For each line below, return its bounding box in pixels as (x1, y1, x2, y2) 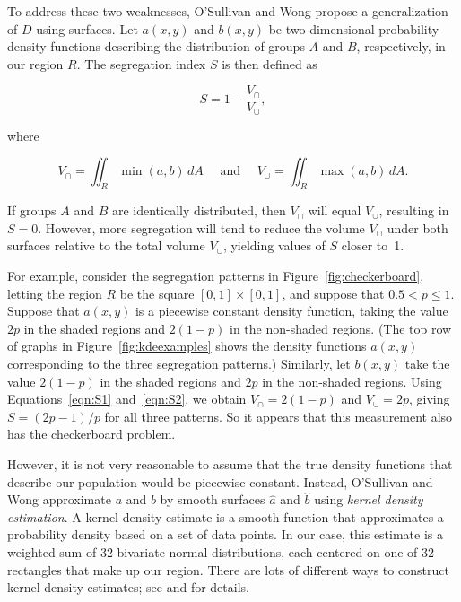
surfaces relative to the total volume (7, 236, 205, 255)
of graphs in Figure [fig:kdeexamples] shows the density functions (7, 336, 367, 355)
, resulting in (378, 201, 449, 220)
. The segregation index (76, 54, 206, 73)
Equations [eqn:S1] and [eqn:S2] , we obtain (7, 389, 247, 408)
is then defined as (222, 54, 317, 73)
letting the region (7, 284, 102, 302)
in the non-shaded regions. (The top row (230, 318, 452, 337)
